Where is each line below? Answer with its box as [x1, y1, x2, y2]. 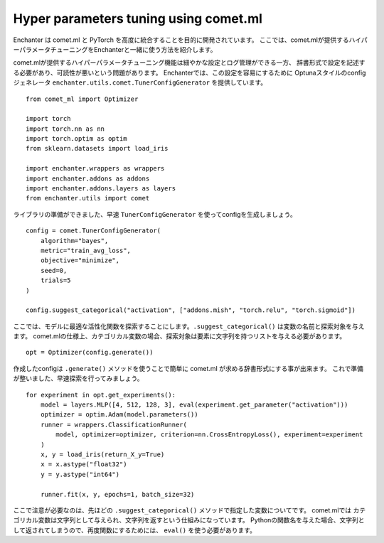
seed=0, [40, 267, 68, 274]
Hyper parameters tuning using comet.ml [13, 11, 263, 26]
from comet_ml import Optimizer [26, 95, 139, 103]
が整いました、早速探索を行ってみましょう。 [13, 374, 144, 383]
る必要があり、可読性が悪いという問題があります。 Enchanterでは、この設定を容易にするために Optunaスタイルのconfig [13, 68, 366, 77]
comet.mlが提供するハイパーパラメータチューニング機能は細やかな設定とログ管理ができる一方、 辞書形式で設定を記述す [13, 58, 366, 67]
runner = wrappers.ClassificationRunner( [40, 420, 188, 429]
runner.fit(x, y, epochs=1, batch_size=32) [40, 490, 195, 498]
